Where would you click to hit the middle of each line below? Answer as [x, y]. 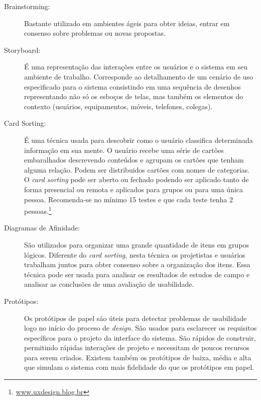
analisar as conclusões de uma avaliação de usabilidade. [109, 284]
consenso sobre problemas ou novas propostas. [95, 33]
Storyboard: [22, 50]
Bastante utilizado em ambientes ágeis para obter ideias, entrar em [127, 23]
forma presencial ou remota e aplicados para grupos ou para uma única [134, 189]
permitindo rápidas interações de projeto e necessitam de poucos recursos [137, 347]
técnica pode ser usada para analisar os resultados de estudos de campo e [137, 274]
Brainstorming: [27, 6]
